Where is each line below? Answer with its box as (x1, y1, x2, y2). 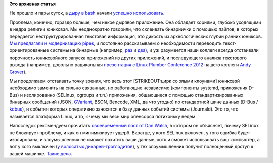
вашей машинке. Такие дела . (9, 150, 73, 156)
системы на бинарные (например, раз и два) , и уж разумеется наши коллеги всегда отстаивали (50, 47, 259, 53)
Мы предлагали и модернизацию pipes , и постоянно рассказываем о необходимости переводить (9, 40, 222, 46)
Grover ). (9, 69, 27, 75)
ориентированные (9, 47, 49, 53)
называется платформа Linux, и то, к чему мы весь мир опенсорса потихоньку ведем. (9, 113, 197, 119)
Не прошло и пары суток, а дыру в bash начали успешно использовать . (9, 10, 165, 16)
